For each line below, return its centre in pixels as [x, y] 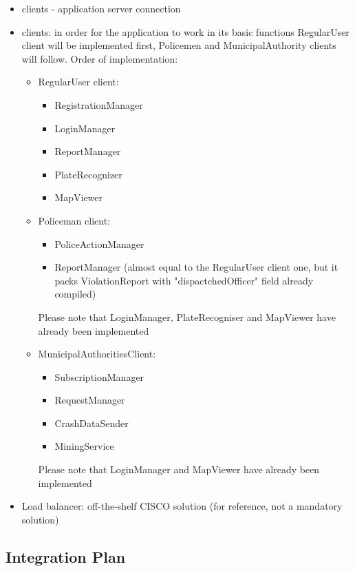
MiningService [84, 446]
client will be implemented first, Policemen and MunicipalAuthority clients [179, 45]
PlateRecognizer [88, 174]
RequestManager [90, 400]
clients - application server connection [101, 8]
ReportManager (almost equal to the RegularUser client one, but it [196, 267]
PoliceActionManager [99, 243]
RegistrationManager [99, 104]
